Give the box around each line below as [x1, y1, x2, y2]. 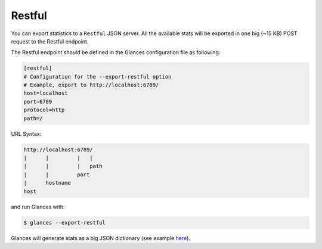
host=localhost [23, 90, 68, 97]
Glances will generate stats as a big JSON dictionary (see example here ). [11, 234, 191, 241]
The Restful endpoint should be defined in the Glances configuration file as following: [11, 49, 221, 56]
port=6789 [23, 98, 52, 105]
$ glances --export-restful [23, 219, 106, 226]
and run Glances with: [11, 203, 65, 210]
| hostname [23, 179, 72, 186]
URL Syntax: [11, 130, 42, 137]
